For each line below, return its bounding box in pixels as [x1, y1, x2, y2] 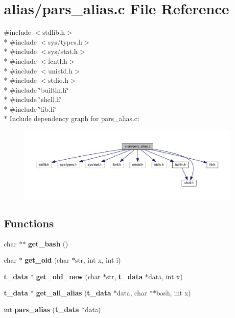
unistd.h [48, 65, 73, 75]
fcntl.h [48, 55, 68, 66]
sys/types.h [48, 36, 82, 47]
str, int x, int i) [75, 255, 121, 265]
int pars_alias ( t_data [4, 304, 79, 315]
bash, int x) [156, 288, 191, 298]
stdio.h [48, 75, 69, 85]
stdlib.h [42, 27, 65, 37]
